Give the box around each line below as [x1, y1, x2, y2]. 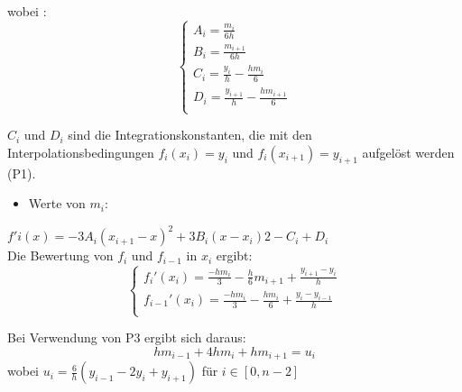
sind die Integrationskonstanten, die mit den [68, 125, 312, 144]
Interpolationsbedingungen [7, 142, 154, 161]
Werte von [28, 194, 86, 213]
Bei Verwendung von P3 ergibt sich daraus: [7, 328, 246, 347]
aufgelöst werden [362, 142, 455, 161]
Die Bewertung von [7, 246, 114, 265]
